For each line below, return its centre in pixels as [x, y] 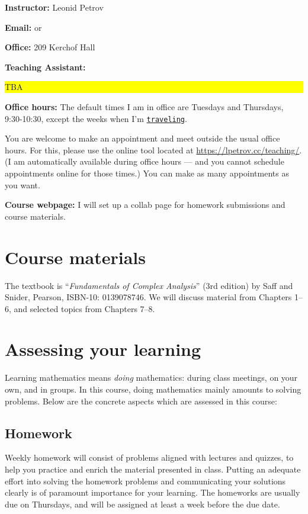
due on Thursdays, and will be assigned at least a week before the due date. [142, 504]
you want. [23, 184]
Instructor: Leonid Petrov [54, 7]
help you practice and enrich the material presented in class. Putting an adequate [153, 469]
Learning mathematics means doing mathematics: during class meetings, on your [151, 378]
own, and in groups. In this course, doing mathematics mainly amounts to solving [153, 389]
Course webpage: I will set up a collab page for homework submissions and [145, 205]
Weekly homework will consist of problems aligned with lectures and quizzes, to [149, 457]
